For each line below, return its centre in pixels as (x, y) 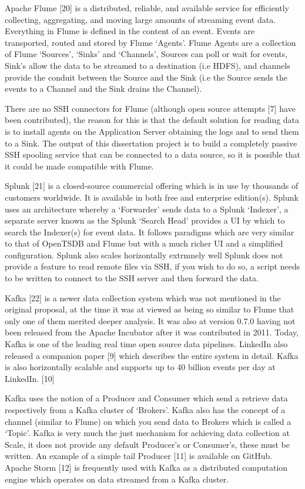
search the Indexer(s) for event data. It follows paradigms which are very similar (150, 232)
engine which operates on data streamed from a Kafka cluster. (117, 479)
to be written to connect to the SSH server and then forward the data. (132, 278)
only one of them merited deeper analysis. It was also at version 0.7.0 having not (150, 320)
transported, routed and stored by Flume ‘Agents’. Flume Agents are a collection (150, 42)
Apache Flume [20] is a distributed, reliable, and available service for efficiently (147, 8)
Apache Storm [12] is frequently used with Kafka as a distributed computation (146, 467)
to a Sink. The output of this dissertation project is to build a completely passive (151, 143)
